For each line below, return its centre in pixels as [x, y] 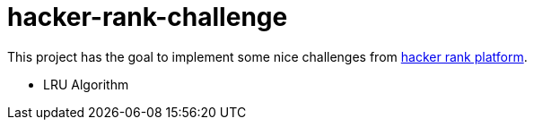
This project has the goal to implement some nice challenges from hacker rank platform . [267, 56]
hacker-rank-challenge [148, 17]
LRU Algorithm [86, 84]
